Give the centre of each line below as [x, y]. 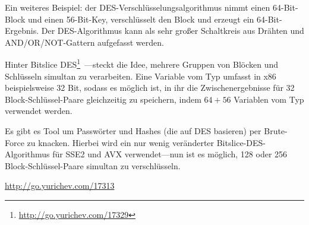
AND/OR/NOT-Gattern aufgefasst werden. [84, 42]
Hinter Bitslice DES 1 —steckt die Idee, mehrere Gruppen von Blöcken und [142, 64]
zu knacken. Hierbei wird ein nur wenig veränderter [121, 142]
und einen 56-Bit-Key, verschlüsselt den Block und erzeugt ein [141, 19]
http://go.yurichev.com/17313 [60, 186]
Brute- [276, 131]
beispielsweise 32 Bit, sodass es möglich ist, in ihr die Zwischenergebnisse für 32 [150, 88]
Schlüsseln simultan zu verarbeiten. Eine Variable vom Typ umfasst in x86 [141, 76]
